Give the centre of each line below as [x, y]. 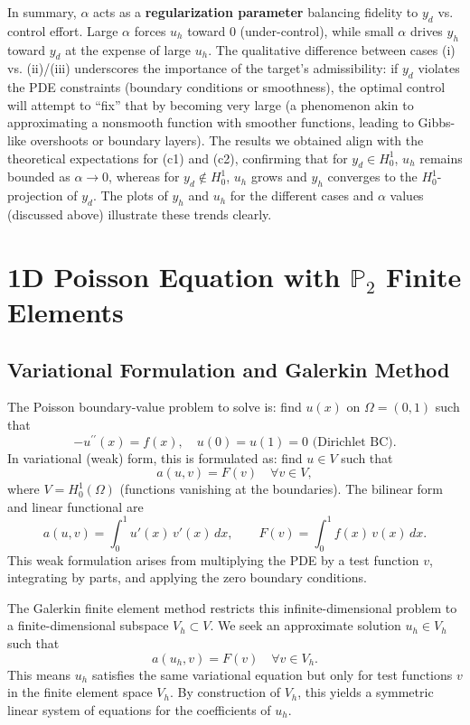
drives [426, 30]
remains [441, 158]
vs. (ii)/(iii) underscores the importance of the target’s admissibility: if [203, 68]
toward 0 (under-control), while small [291, 30]
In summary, [42, 12]
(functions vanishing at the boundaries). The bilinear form [281, 489]
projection [35, 195]
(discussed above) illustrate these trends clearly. [140, 214]
